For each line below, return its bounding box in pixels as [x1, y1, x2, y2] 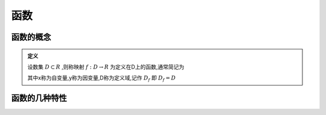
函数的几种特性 [11, 93, 67, 104]
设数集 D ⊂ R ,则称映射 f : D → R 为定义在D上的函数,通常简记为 [27, 63, 184, 70]
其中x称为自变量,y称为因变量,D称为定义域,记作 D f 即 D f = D [27, 74, 176, 83]
